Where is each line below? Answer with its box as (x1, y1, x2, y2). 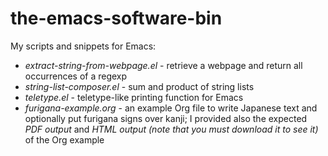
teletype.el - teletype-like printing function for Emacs (24, 91, 244, 103)
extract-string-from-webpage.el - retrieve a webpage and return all (24, 59, 303, 71)
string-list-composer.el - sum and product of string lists (24, 80, 255, 92)
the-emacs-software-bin (10, 7, 223, 30)
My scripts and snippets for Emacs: (10, 40, 157, 52)
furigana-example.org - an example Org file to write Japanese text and (24, 102, 318, 114)
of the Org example (24, 133, 105, 146)
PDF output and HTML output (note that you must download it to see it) (24, 123, 319, 135)
